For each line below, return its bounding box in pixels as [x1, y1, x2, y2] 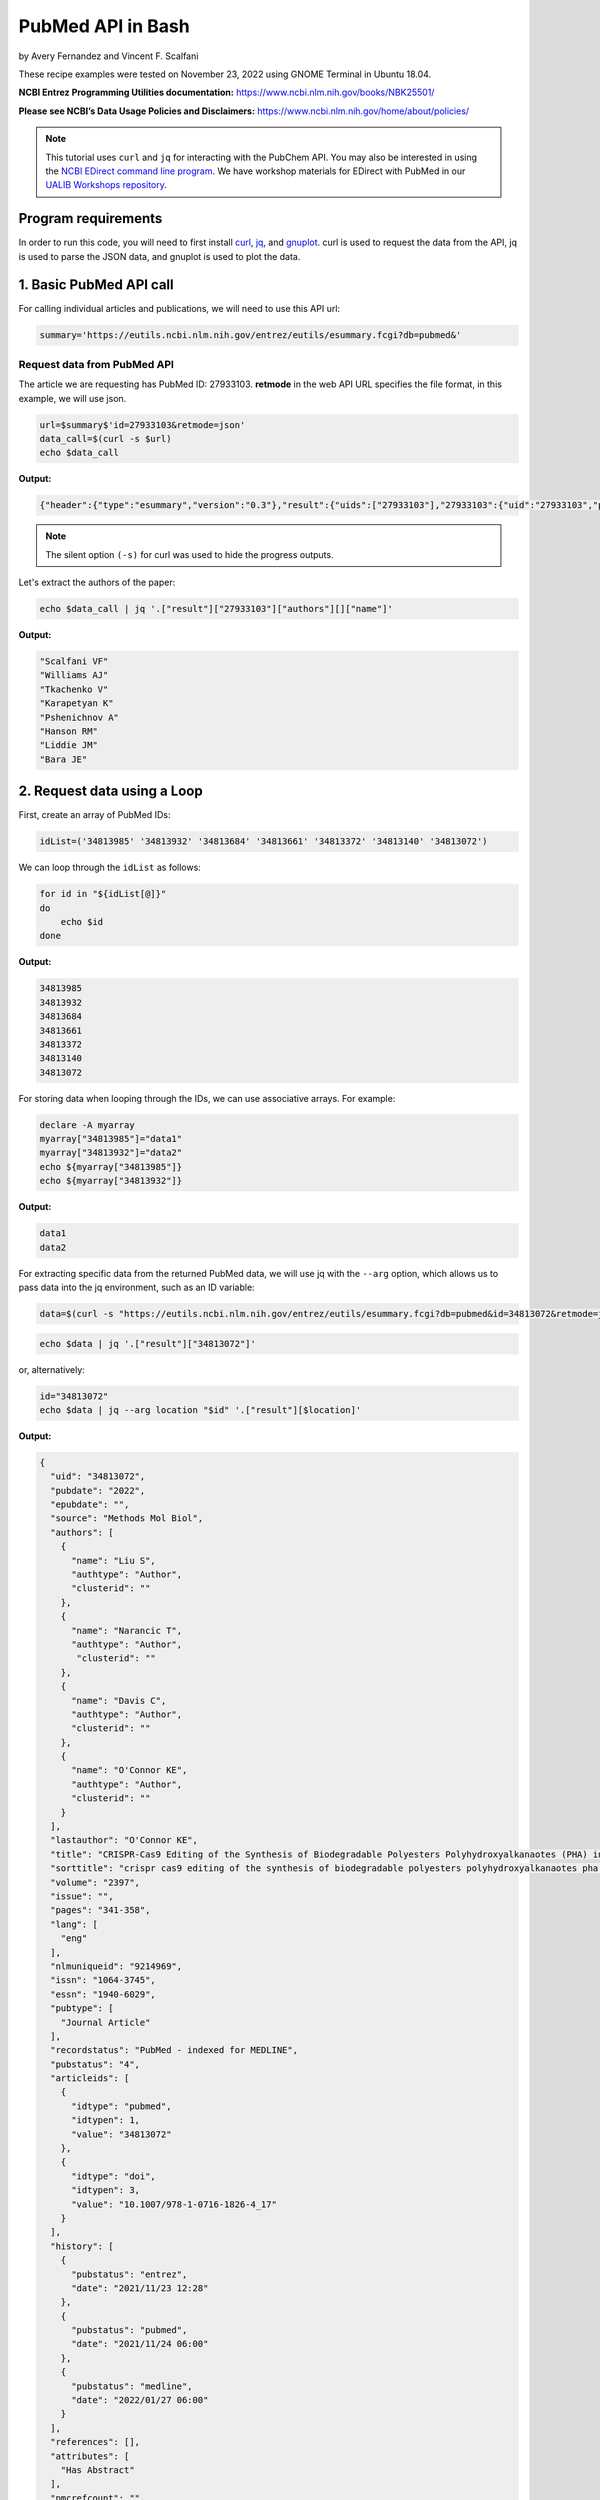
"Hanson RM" [39, 726, 99, 737]
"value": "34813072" [71, 2128, 172, 2140]
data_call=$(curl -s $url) [39, 433, 172, 444]
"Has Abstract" [60, 2465, 135, 2475]
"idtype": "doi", [71, 2170, 157, 2182]
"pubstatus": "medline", [71, 2380, 194, 2392]
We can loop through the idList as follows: [18, 861, 202, 874]
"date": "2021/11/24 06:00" [71, 2338, 209, 2350]
